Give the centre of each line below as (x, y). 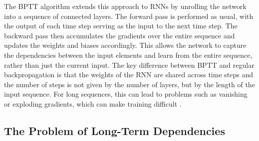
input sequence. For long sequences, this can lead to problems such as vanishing (126, 94)
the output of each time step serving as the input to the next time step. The (121, 26)
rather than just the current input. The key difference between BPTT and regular (129, 65)
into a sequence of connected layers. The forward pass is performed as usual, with (129, 16)
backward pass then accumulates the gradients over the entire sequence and (120, 35)
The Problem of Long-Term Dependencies (115, 130)
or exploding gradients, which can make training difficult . (93, 103)
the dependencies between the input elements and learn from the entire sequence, (128, 55)
